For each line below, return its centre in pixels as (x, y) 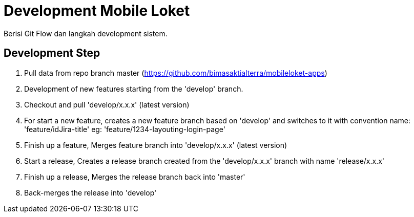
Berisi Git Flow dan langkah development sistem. (86, 33)
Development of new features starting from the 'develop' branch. (134, 89)
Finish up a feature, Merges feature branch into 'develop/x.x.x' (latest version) (156, 145)
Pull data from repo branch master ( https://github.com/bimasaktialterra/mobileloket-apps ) (176, 73)
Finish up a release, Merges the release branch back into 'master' (135, 177)
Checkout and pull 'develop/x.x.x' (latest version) (107, 104)
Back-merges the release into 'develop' (90, 192)
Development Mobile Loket (97, 11)
